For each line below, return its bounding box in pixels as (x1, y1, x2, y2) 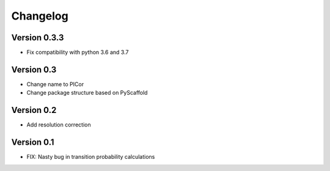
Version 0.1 (11, 137, 54, 148)
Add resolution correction (26, 121, 91, 128)
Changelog (11, 9, 68, 23)
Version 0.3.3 (11, 32, 64, 43)
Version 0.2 (11, 105, 57, 115)
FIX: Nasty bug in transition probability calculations (26, 153, 155, 161)
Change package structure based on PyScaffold (26, 89, 148, 96)
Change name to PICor (26, 80, 84, 88)
